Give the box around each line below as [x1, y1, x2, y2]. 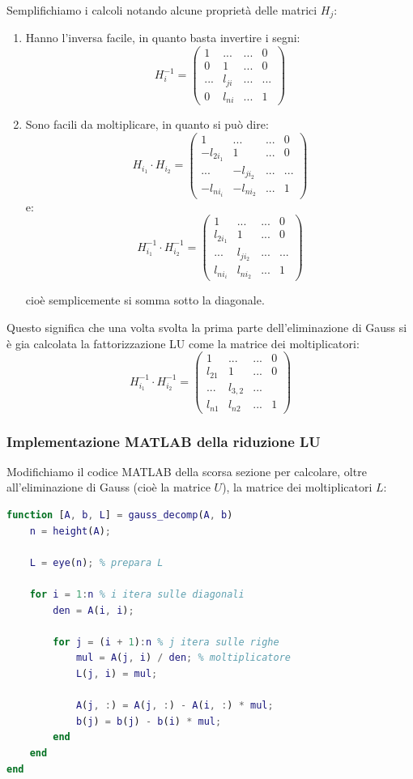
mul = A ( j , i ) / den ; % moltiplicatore [75, 652, 291, 664]
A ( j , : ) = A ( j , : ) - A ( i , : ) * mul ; [75, 700, 274, 712]
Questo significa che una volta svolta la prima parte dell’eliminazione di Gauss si [6, 318, 407, 335]
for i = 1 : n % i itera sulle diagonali [29, 589, 245, 601]
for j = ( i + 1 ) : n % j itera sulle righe [53, 636, 279, 648]
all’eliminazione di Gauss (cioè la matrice [6, 479, 211, 496]
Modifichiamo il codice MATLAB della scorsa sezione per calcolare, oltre [6, 462, 367, 479]
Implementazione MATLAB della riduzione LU [6, 431, 321, 451]
